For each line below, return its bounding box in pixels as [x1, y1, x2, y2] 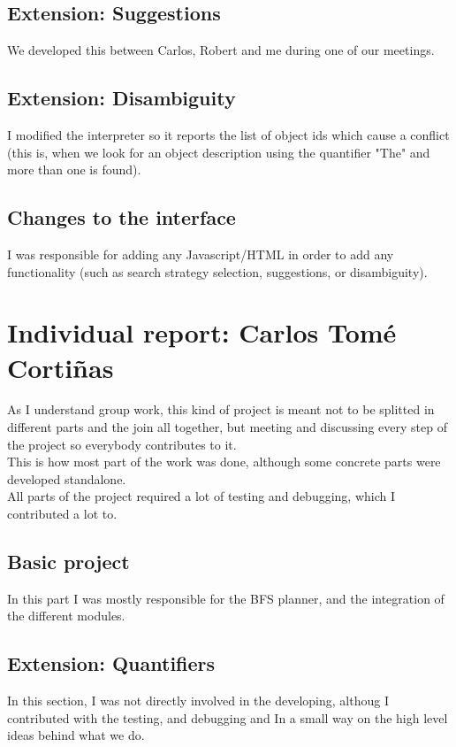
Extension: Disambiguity [7, 84, 236, 112]
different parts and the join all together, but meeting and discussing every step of [7, 418, 447, 436]
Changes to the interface [7, 204, 236, 231]
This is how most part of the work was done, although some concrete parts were [7, 452, 441, 471]
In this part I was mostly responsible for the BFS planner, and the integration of [7, 589, 445, 607]
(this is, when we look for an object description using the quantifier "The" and [7, 142, 430, 161]
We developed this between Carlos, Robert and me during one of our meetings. [7, 41, 435, 59]
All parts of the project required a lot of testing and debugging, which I [7, 487, 396, 505]
